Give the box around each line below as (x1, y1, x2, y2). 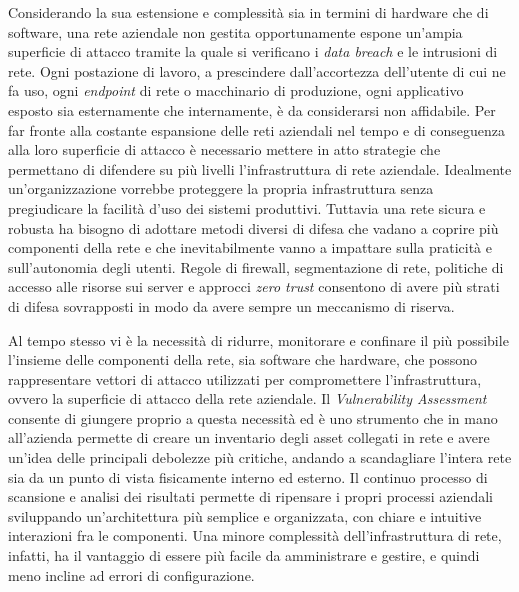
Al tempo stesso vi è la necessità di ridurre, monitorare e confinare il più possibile (8, 329, 509, 350)
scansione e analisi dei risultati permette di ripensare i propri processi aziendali (8, 486, 493, 507)
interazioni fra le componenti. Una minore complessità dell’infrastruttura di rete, (8, 525, 502, 546)
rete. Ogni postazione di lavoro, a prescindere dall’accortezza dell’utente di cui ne (8, 60, 506, 81)
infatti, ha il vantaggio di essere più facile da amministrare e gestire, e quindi (8, 545, 480, 566)
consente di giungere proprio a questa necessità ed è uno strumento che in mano (8, 407, 498, 428)
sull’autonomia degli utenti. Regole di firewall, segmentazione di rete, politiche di (8, 256, 504, 277)
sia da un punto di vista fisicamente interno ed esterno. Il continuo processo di (8, 466, 488, 487)
